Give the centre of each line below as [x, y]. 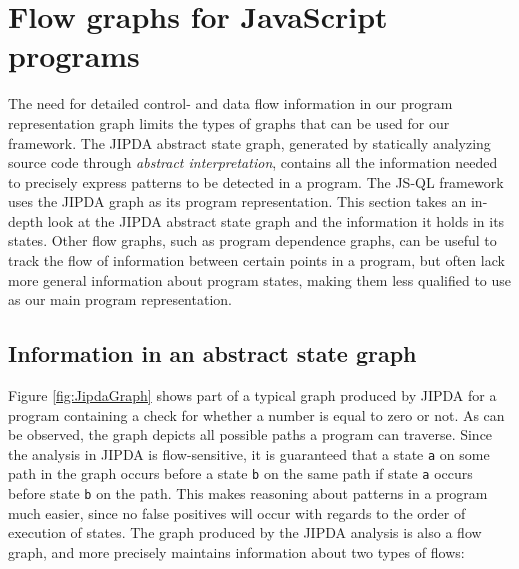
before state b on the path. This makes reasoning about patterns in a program [248, 493]
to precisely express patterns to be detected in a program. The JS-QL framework [256, 181]
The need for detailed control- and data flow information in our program [230, 103]
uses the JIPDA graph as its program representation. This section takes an [237, 201]
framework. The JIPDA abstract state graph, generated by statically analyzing [249, 142]
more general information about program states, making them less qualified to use [260, 279]
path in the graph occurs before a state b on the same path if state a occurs [240, 473]
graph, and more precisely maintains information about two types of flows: [236, 551]
